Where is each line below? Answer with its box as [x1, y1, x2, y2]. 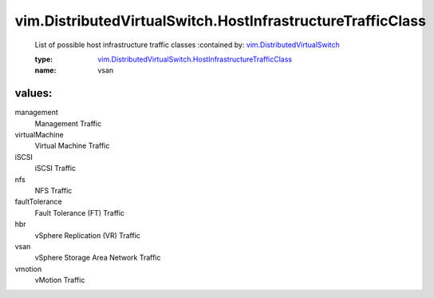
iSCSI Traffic [34, 164, 76, 173]
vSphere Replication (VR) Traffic [34, 230, 141, 240]
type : [34, 54, 53, 64]
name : [34, 66, 57, 75]
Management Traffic [34, 118, 102, 128]
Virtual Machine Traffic [34, 141, 110, 151]
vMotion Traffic [34, 276, 85, 285]
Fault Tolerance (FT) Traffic [34, 208, 125, 217]
